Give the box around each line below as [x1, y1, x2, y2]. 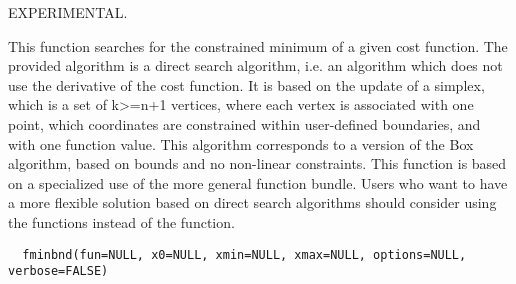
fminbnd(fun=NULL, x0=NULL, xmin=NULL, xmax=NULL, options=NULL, [22, 247, 467, 262]
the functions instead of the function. [8, 211, 235, 232]
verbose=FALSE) [8, 264, 109, 279]
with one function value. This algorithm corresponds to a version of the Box [8, 133, 474, 154]
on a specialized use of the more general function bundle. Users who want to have [8, 172, 508, 193]
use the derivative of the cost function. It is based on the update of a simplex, [8, 74, 485, 95]
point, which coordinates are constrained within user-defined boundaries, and [8, 113, 481, 134]
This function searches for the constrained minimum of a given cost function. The [8, 35, 508, 56]
